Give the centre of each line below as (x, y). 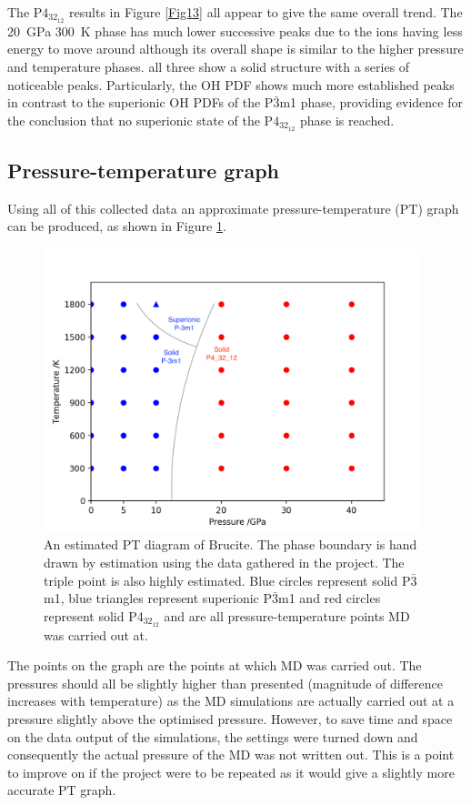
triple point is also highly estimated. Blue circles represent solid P (227, 580)
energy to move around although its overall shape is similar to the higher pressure (235, 49)
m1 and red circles (330, 598)
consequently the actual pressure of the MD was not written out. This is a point (231, 755)
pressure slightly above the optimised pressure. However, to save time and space (230, 719)
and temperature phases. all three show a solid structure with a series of (209, 67)
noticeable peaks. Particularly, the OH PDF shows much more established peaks (231, 84)
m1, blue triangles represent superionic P (158, 598)
